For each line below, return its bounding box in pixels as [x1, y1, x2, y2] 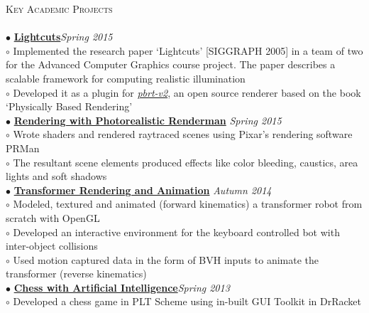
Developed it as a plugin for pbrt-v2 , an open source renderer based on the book [13, 85, 361, 100]
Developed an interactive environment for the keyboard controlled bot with [13, 224, 340, 239]
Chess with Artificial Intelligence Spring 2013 [13, 280, 230, 295]
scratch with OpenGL [6, 210, 100, 225]
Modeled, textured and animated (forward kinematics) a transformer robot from [13, 196, 363, 211]
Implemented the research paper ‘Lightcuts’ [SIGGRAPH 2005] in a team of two [13, 43, 363, 58]
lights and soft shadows [6, 169, 107, 184]
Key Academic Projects [6, 1, 113, 16]
